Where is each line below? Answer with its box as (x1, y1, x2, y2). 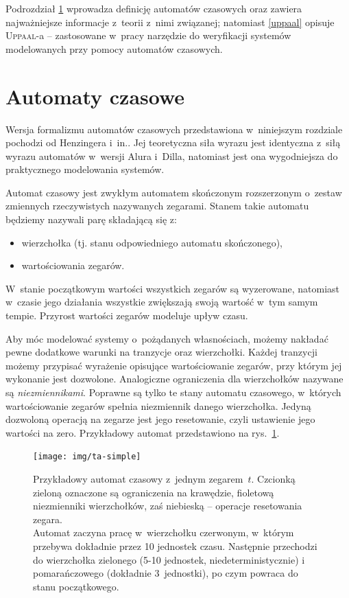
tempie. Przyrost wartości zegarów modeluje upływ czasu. (5, 308, 248, 323)
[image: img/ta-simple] (33, 452, 141, 462)
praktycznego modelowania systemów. (5, 162, 165, 176)
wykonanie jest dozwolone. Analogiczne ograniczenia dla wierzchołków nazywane (5, 371, 344, 386)
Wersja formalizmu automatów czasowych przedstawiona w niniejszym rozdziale (5, 122, 343, 136)
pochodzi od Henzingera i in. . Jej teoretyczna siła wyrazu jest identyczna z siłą (5, 135, 341, 150)
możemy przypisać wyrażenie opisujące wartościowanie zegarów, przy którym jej (5, 358, 342, 372)
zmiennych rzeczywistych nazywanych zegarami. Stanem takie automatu (5, 198, 309, 213)
